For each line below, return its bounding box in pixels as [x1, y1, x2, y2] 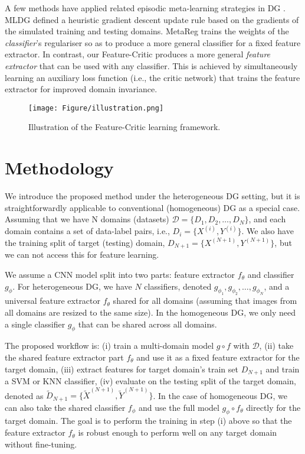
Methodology [5, 155, 114, 180]
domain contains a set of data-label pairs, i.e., [5, 225, 170, 237]
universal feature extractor [5, 294, 101, 307]
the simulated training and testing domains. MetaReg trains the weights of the [5, 25, 289, 37]
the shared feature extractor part [5, 351, 124, 363]
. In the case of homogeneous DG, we [153, 389, 287, 401]
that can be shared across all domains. [78, 317, 217, 330]
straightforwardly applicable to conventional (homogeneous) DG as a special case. [5, 201, 300, 213]
